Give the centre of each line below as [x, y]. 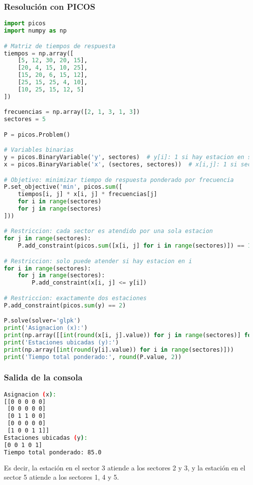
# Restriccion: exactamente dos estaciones [75, 298]
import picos [25, 24]
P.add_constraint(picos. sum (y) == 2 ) [65, 305]
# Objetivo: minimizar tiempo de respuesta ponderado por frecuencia [119, 180]
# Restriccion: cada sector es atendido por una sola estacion [108, 231]
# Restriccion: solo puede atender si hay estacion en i [98, 261]
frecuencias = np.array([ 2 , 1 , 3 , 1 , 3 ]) [72, 112]
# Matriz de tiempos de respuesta [60, 46]
